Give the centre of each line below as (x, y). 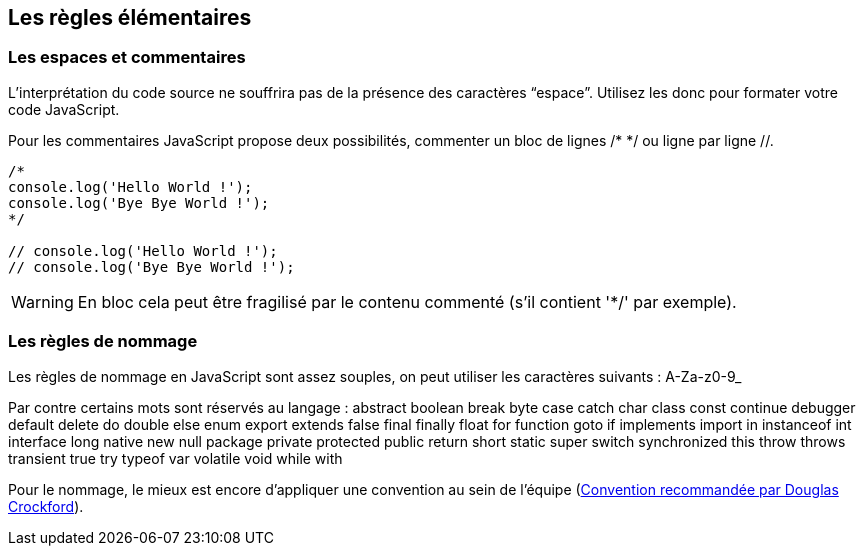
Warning (42, 301)
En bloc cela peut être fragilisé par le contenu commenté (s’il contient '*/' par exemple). (407, 301)
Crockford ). (46, 506)
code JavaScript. (64, 109)
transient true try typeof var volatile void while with (175, 458)
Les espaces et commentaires (127, 57)
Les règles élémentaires (130, 17)
